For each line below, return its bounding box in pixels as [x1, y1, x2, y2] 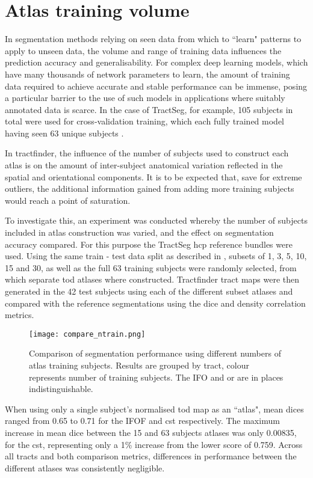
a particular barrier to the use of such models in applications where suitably [5, 91, 285, 104]
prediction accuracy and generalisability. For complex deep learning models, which [5, 56, 308, 69]
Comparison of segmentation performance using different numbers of [29, 347, 281, 360]
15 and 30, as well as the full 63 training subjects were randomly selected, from [5, 261, 297, 274]
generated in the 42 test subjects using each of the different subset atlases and [5, 285, 293, 297]
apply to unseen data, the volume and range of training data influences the [5, 44, 282, 57]
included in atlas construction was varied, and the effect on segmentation [5, 226, 274, 239]
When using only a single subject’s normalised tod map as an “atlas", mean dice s [5, 402, 304, 415]
